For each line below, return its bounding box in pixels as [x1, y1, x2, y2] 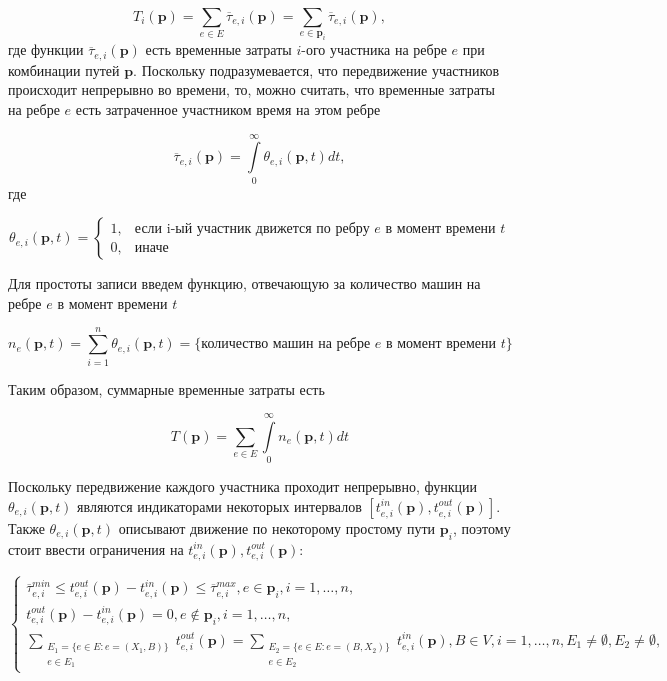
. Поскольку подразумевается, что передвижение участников [133, 59, 500, 80]
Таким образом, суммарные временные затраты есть [8, 378, 325, 399]
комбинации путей [8, 59, 120, 80]
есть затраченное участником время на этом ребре [75, 98, 381, 119]
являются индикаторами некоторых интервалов [77, 495, 362, 516]
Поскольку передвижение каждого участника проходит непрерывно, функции [8, 476, 478, 497]
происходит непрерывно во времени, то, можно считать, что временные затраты [8, 79, 496, 100]
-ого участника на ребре [301, 39, 447, 60]
